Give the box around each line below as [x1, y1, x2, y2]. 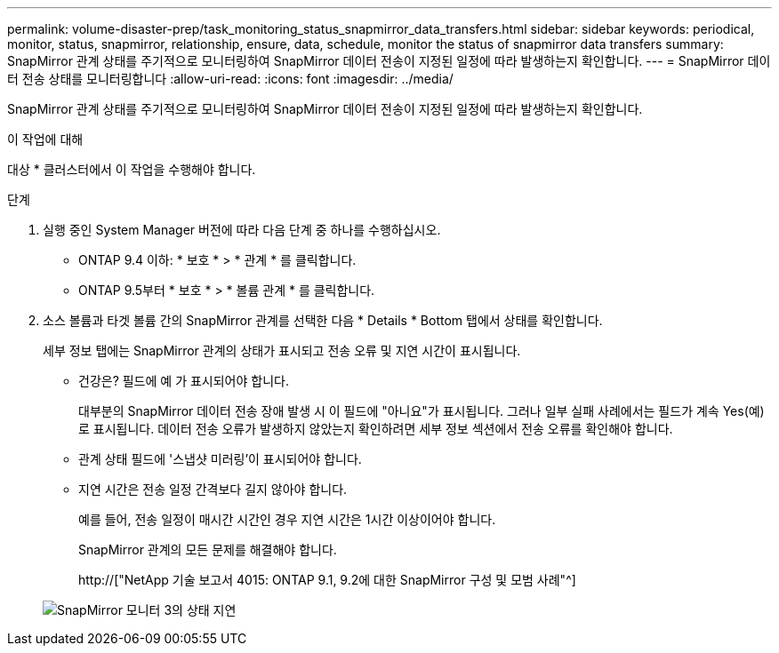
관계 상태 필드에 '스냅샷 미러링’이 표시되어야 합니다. [78, 451, 362, 466]
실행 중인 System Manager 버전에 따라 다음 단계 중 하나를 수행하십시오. [43, 222, 441, 237]
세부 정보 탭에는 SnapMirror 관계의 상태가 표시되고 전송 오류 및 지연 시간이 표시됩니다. [43, 343, 521, 358]
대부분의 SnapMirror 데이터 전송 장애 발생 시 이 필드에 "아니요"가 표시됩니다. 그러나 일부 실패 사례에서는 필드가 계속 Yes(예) [78, 403, 765, 418]
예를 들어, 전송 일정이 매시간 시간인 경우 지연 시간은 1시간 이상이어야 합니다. [78, 512, 496, 527]
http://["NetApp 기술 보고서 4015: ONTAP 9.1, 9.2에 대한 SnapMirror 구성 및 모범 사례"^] [78, 572, 576, 587]
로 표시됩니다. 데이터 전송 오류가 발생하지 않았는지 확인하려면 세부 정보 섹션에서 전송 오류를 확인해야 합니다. [78, 421, 673, 436]
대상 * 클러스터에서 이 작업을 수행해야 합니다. [7, 162, 256, 177]
